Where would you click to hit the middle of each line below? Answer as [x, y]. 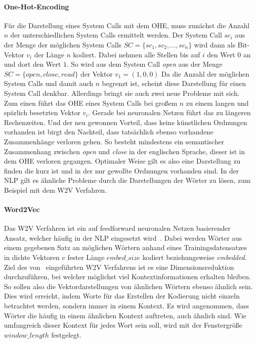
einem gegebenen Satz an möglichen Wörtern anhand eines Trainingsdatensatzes [126, 247]
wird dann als [215, 44]
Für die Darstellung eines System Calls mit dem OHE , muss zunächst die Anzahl [127, 25]
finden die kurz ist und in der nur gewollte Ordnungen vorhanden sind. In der [122, 170]
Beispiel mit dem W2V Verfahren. [56, 190]
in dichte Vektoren [32, 257]
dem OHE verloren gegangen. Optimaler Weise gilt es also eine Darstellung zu [122, 161]
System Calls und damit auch [49, 83]
